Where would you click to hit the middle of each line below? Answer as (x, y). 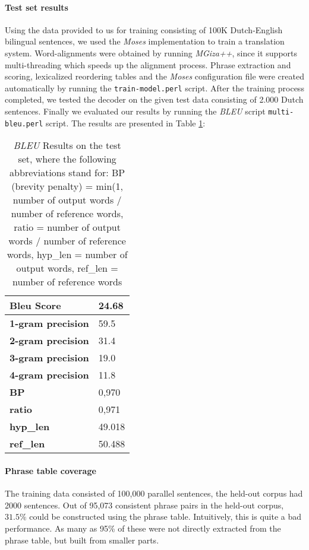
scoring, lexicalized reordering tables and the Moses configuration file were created (154, 76)
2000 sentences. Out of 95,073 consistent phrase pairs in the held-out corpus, (144, 505)
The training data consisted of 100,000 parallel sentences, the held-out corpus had (154, 493)
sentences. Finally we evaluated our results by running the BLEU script (135, 111)
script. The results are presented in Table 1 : (126, 123)
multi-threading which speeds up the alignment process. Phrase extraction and (148, 64)
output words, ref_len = (67, 268)
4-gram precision (49, 375)
